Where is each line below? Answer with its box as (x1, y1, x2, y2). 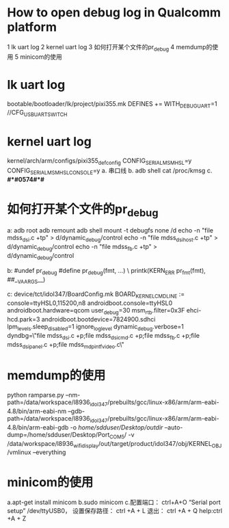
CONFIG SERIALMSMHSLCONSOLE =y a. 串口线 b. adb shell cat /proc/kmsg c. (7, 166, 213, 176)
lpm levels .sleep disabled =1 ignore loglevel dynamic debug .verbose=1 (7, 322, 185, 332)
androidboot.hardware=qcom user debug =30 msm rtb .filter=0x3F (7, 306, 185, 316)
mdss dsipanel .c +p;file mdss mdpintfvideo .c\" (7, 340, 124, 350)
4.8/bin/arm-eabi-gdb (7, 423, 69, 432)
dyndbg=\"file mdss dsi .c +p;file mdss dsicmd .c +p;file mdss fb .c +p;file (7, 331, 200, 341)
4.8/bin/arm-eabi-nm (7, 407, 67, 415)
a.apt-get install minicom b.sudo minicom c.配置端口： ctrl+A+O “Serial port (7, 498, 221, 507)
